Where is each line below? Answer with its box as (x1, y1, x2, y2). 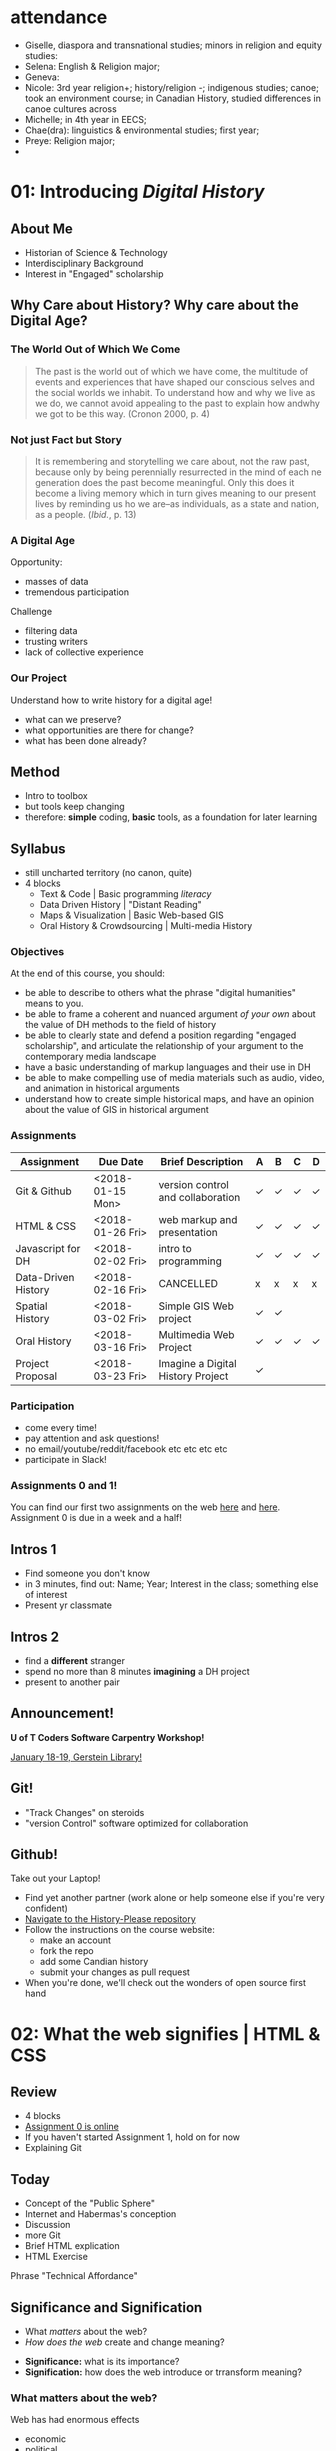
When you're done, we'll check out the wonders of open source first (24, 1977, 307, 1989)
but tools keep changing (24, 801, 125, 813)
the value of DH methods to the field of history (24, 1019, 217, 1031)
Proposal (15, 1369, 58, 1383)
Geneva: (24, 71, 60, 83)
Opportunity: (10, 556, 63, 568)
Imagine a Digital (158, 1356, 237, 1370)
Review (10, 2083, 58, 2100)
